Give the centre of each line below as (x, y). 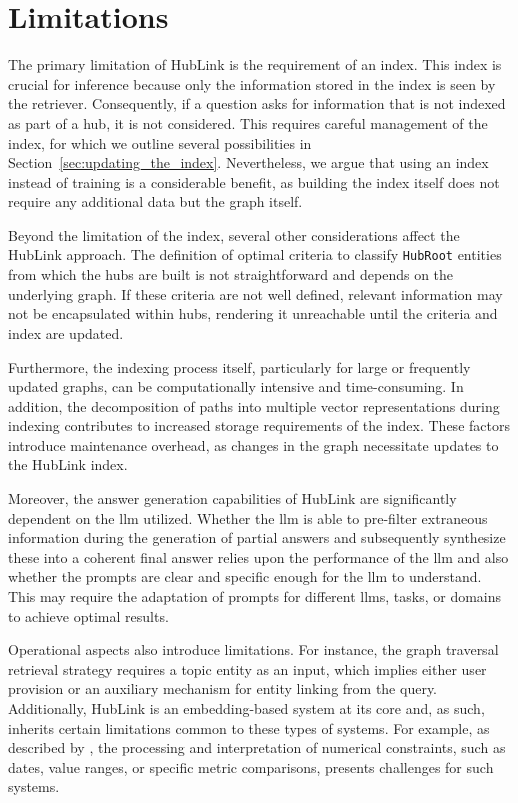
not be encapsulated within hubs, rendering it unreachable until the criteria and (253, 313)
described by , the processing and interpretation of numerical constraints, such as (257, 747)
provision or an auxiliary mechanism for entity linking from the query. (223, 688)
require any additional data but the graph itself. (155, 201)
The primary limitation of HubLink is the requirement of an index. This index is (255, 64)
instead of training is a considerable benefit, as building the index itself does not (254, 181)
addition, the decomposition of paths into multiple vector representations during (254, 405)
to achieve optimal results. (88, 615)
